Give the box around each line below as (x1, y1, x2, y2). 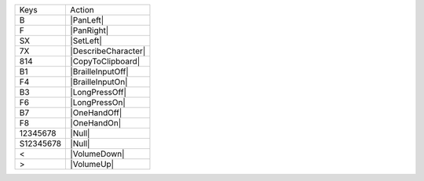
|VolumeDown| (70, 149, 125, 159)
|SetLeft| (70, 35, 102, 46)
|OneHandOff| (70, 107, 122, 118)
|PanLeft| (70, 15, 104, 25)
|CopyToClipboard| (70, 56, 141, 67)
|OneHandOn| (70, 118, 122, 129)
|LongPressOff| (70, 87, 127, 97)
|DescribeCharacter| (70, 45, 146, 56)
